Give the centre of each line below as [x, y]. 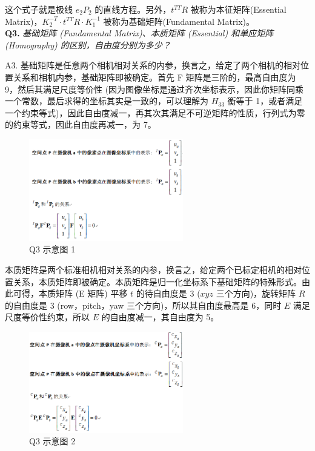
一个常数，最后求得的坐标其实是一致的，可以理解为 [107, 101]
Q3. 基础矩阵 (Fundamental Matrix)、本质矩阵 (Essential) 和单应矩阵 [139, 33]
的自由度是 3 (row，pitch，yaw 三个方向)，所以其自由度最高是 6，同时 [143, 305]
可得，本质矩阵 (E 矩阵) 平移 [70, 293]
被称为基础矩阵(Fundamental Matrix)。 [179, 21]
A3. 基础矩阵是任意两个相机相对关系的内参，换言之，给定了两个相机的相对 [153, 65]
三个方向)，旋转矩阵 [256, 293]
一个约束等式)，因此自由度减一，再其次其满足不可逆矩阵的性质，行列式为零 [155, 112]
